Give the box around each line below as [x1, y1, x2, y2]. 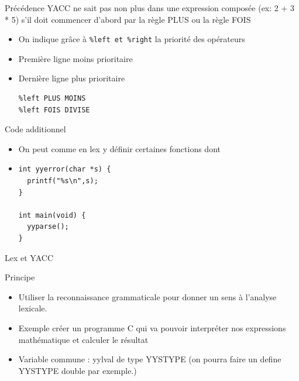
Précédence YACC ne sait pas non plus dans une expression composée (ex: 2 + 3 [5, 2, 295, 13]
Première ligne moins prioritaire [18, 52, 133, 64]
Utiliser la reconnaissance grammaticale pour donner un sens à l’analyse [18, 290, 277, 303]
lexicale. [18, 302, 47, 314]
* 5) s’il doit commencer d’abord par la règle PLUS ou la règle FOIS [5, 13, 251, 25]
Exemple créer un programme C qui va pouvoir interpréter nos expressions [18, 321, 286, 334]
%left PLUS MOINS [18, 94, 86, 103]
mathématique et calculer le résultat [18, 333, 149, 345]
